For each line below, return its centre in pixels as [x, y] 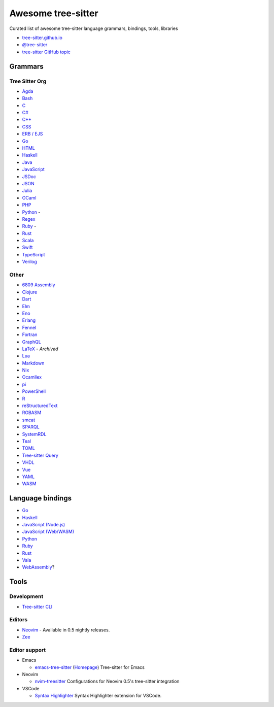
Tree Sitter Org [28, 81]
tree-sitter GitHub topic [46, 52]
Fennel [29, 327]
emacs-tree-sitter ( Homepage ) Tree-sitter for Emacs [90, 667]
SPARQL [31, 427]
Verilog [30, 262]
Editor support [28, 650]
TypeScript [33, 254]
